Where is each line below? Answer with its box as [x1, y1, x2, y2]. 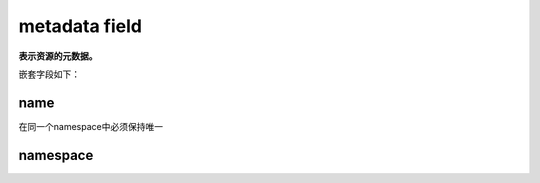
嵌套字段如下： [18, 68, 80, 80]
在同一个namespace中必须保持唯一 [18, 120, 164, 132]
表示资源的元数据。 [18, 50, 98, 62]
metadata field [18, 15, 142, 37]
